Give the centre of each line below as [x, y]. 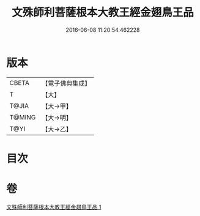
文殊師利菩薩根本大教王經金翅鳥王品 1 [54, 207]
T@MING [23, 117]
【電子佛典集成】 [66, 83]
